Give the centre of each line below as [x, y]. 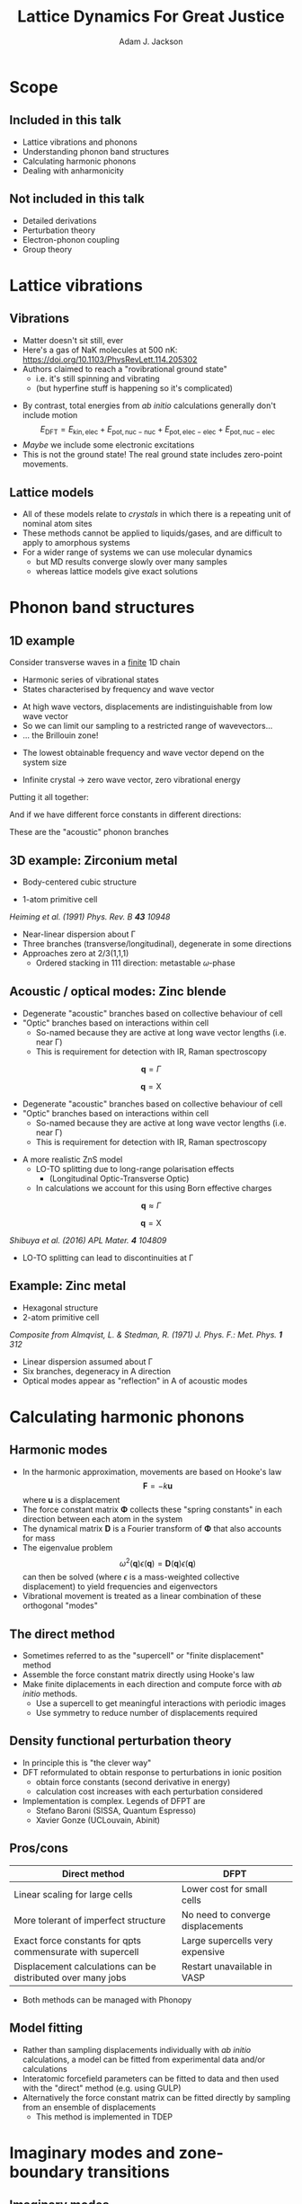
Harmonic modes [58, 1450]
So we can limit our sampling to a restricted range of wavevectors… [147, 726]
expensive [203, 1951]
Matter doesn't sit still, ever [73, 340]
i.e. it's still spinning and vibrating [98, 378]
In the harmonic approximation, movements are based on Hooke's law [152, 1471]
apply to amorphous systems [76, 543]
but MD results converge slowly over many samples [131, 562]
